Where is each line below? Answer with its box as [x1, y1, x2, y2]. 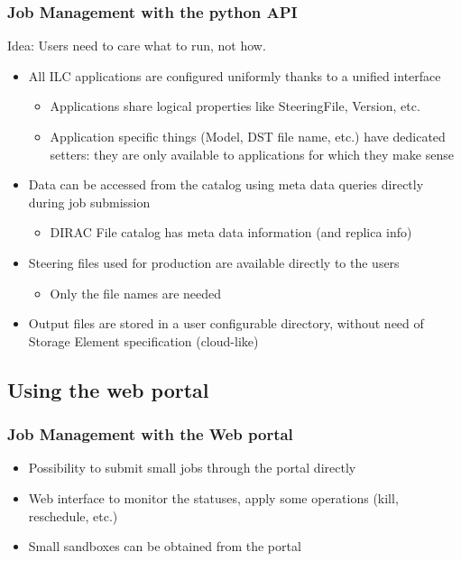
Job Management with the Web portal [7, 423, 293, 446]
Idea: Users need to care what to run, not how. [7, 36, 266, 55]
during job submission [28, 192, 151, 211]
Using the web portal [7, 375, 209, 403]
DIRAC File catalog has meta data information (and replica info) [50, 223, 412, 242]
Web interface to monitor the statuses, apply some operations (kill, [28, 488, 399, 507]
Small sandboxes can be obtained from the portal [28, 537, 301, 556]
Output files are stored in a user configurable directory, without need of [28, 314, 424, 333]
